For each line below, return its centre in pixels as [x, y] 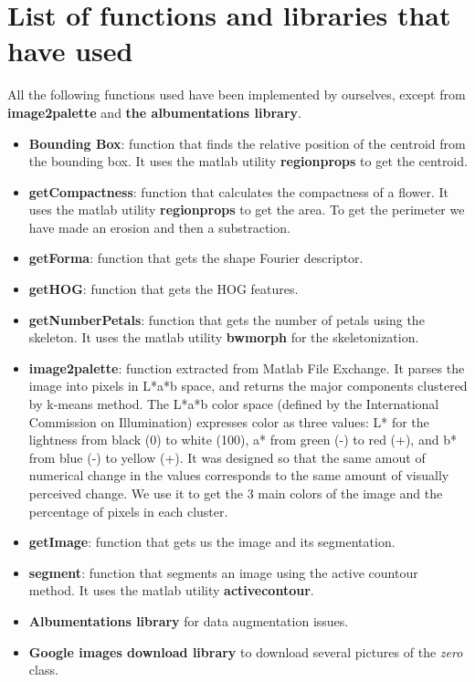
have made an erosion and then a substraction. [159, 227]
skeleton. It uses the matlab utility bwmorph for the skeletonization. [224, 337]
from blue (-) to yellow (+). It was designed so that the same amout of [227, 457]
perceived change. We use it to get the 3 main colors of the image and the [236, 493]
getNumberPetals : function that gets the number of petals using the [227, 319]
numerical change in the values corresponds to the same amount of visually [239, 475]
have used [70, 51]
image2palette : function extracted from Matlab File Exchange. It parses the [247, 367]
